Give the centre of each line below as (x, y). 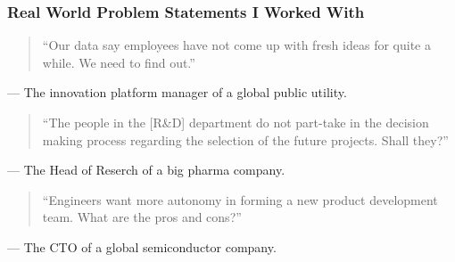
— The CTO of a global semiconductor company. (142, 246)
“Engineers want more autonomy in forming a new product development (240, 199)
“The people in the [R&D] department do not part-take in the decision (236, 122)
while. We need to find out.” (119, 62)
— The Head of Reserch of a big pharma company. (146, 170)
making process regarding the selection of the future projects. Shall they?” (245, 139)
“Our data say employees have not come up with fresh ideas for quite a (236, 45)
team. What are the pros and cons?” (142, 217)
